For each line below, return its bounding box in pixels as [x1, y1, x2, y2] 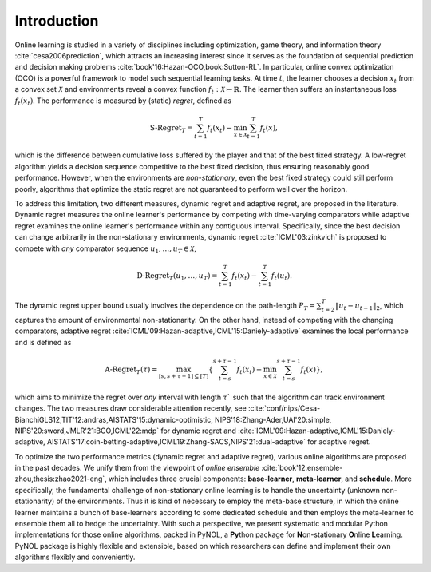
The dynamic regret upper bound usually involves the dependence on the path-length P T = [14, 300, 315, 312]
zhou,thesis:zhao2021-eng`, [14, 474, 107, 483]
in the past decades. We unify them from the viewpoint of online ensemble [14, 463, 260, 473]
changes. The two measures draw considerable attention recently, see [14, 403, 247, 413]
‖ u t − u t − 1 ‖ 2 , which [335, 300, 404, 312]
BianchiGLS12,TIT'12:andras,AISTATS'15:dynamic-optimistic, [14, 415, 213, 424]
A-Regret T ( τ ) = [105, 364, 158, 375]
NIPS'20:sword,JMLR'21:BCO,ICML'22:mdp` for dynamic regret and [14, 426, 237, 435]
